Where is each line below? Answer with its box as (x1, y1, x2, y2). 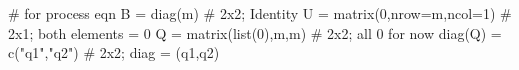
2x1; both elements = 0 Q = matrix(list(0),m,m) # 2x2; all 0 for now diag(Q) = (8, 22, 502, 43)
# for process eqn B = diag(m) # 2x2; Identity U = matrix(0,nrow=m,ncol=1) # (8, 3, 512, 23)
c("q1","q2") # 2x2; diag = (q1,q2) (8, 42, 220, 63)
